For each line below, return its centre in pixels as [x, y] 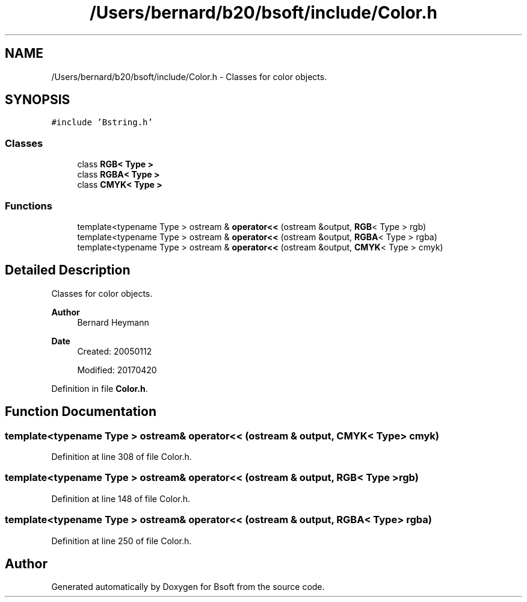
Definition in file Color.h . [100, 388]
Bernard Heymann [113, 322]
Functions [29, 206]
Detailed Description [68, 270]
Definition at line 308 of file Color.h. [122, 457]
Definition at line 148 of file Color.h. [121, 498]
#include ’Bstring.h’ [102, 123]
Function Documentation [81, 412]
